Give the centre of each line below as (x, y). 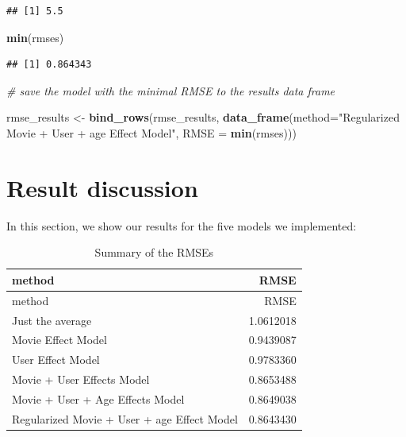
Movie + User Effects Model (81, 379)
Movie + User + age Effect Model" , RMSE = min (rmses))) (151, 132)
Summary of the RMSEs (154, 252)
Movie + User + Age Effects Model (98, 398)
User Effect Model (56, 360)
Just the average (52, 320)
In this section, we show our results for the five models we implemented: (182, 225)
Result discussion (102, 187)
